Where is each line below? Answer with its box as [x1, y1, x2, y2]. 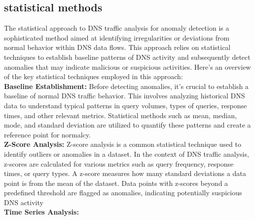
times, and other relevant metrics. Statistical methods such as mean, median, [4, 110, 237, 120]
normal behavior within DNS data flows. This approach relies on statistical [4, 42, 231, 52]
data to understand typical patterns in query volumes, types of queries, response [4, 100, 247, 110]
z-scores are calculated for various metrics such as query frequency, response [4, 158, 234, 169]
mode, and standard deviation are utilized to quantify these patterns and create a [4, 120, 251, 130]
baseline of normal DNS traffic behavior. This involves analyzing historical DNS [4, 90, 245, 101]
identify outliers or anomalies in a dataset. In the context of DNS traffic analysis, [4, 148, 249, 159]
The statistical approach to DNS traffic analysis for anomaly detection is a [4, 23, 229, 33]
